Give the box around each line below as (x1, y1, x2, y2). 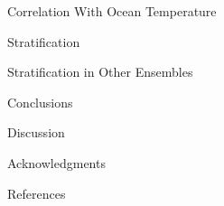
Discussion (7, 123, 65, 142)
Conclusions (7, 92, 73, 111)
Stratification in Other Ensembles (7, 62, 193, 81)
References (7, 183, 66, 202)
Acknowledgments (7, 153, 106, 172)
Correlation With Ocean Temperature (7, 2, 217, 20)
